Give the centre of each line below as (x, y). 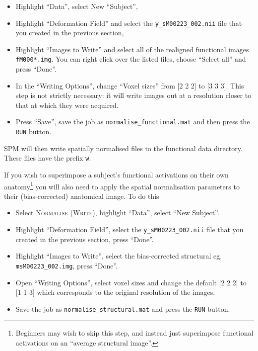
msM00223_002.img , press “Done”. (66, 265)
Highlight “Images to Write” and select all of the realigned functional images (132, 49)
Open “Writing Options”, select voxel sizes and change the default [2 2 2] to (131, 282)
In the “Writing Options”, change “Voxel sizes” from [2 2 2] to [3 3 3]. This (130, 85)
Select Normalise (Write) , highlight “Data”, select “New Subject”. (117, 213)
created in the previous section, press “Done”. (85, 239)
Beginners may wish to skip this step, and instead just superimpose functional (134, 333)
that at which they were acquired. (67, 105)
